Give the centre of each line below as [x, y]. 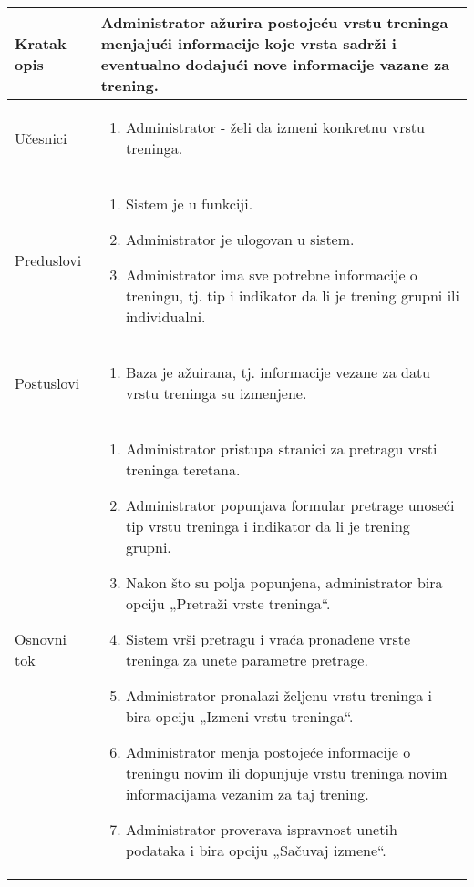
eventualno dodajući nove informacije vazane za [275, 64]
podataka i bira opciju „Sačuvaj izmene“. [256, 850]
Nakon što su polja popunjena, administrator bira [284, 582]
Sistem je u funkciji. [189, 204]
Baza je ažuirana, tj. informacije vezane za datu [278, 372]
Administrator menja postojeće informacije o [268, 752]
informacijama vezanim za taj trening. [247, 794]
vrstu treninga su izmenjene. [216, 393]
